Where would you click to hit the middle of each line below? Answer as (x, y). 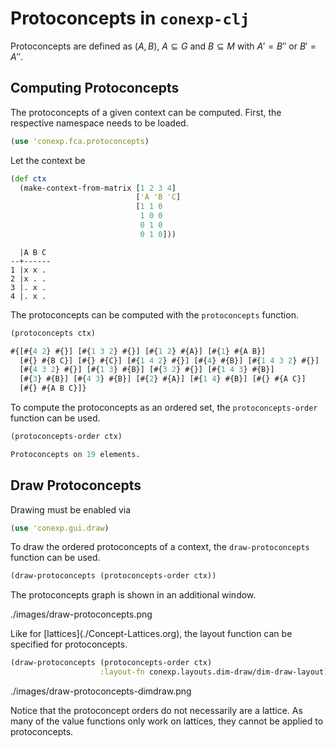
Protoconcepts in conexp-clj (130, 18)
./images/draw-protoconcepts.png (81, 614)
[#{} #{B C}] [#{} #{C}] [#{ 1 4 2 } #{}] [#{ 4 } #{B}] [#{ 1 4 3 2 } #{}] (169, 360)
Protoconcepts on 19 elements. (75, 454)
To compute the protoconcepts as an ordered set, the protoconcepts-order (164, 407)
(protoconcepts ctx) (53, 333)
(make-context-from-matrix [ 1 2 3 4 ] (98, 188)
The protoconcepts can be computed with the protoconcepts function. (154, 314)
